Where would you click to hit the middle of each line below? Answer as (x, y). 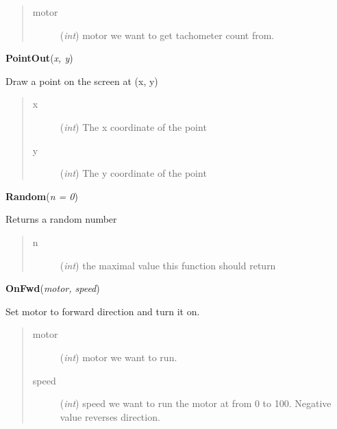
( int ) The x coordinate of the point (133, 126)
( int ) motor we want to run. (118, 357)
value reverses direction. (110, 416)
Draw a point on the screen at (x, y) (82, 81)
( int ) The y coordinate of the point (133, 173)
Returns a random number (61, 219)
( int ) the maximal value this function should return (168, 265)
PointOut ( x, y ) (39, 58)
